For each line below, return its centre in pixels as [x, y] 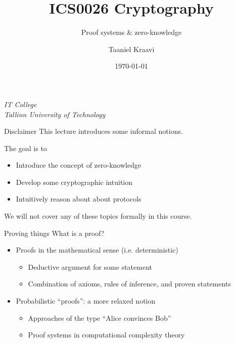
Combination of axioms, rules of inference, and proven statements [129, 284]
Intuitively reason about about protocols [79, 199]
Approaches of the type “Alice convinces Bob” [100, 317]
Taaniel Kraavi [131, 49]
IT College [20, 104]
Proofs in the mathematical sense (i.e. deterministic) [97, 250]
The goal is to [26, 148]
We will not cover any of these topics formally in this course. [98, 216]
